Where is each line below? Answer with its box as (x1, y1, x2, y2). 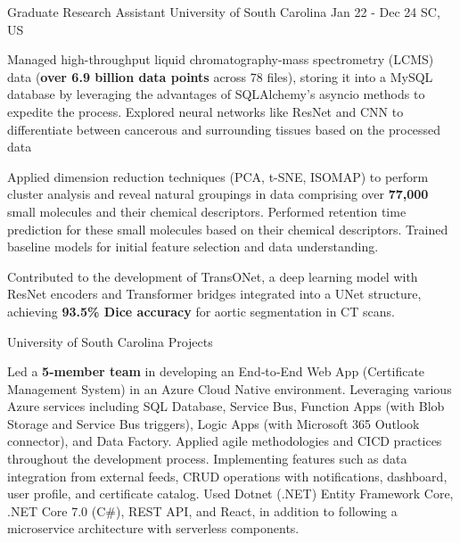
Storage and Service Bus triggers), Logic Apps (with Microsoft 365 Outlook (7, 414, 420, 432)
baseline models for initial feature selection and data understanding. (7, 237, 379, 256)
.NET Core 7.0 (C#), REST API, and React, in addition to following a (7, 501, 398, 520)
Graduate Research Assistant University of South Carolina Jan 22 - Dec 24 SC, (7, 3, 440, 21)
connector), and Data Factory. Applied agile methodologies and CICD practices (7, 432, 442, 450)
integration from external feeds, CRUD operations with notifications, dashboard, (7, 466, 448, 485)
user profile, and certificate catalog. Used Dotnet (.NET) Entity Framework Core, (7, 484, 454, 503)
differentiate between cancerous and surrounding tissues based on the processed (7, 119, 441, 138)
